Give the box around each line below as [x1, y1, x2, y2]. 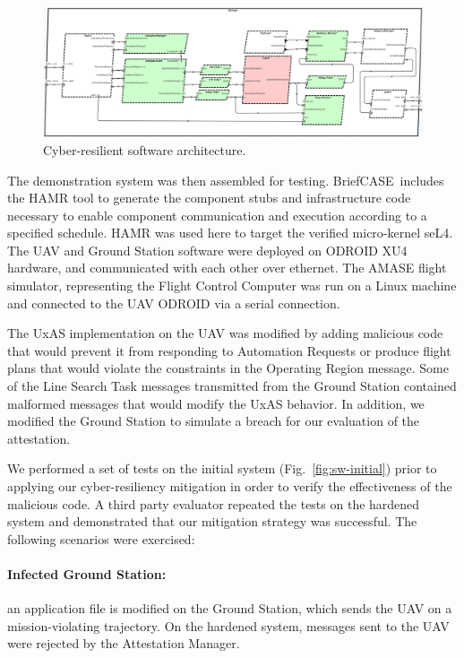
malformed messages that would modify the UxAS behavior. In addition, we [7, 394, 425, 412]
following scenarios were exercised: [7, 529, 195, 548]
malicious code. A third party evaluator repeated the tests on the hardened [7, 494, 420, 513]
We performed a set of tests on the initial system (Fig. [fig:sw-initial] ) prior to [7, 459, 437, 478]
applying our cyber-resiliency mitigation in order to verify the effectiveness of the [7, 477, 452, 496]
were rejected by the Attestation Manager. [7, 634, 240, 653]
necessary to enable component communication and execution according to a [7, 205, 427, 224]
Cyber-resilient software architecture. [43, 140, 246, 159]
